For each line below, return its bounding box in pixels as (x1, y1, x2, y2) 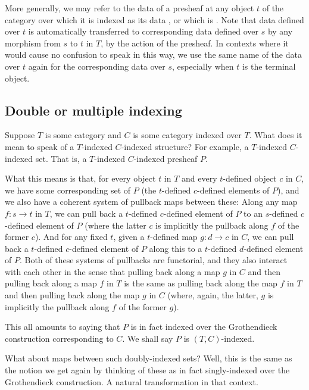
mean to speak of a (5, 140, 74, 152)
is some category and (45, 129, 121, 141)
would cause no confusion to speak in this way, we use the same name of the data (5, 48, 302, 61)
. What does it (249, 129, 302, 141)
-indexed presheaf (133, 152, 198, 164)
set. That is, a (35, 152, 87, 164)
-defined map (150, 230, 198, 243)
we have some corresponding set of (5, 183, 131, 196)
